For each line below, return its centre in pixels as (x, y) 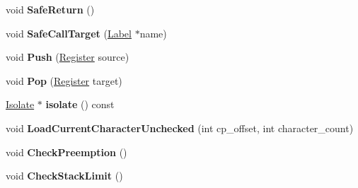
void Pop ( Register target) (64, 80)
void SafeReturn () (50, 9)
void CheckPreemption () (67, 152)
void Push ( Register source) (68, 57)
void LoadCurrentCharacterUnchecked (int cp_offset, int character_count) (180, 128)
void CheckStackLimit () (64, 176)
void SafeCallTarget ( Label (69, 33)
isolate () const (80, 104)
